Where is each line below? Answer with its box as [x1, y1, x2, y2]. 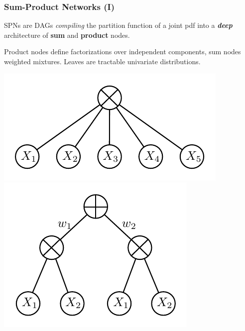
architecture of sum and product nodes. [4, 29, 130, 40]
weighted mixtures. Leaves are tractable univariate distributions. [4, 56, 201, 66]
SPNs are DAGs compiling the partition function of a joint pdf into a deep [4, 20, 233, 30]
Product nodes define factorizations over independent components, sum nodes [4, 46, 241, 57]
